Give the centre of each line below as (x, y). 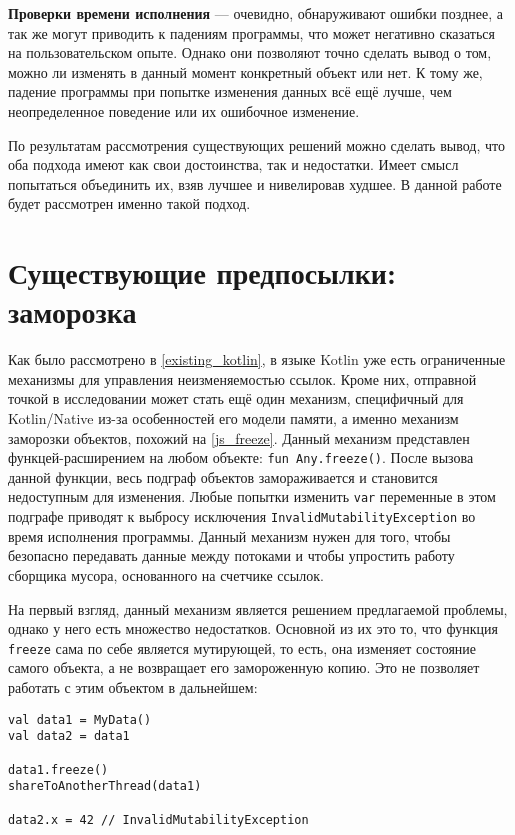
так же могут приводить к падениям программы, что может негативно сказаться (252, 32)
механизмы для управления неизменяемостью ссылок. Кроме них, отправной (242, 378)
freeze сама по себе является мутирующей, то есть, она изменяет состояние (242, 647)
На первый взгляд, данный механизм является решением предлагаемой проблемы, (258, 608)
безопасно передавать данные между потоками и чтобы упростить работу (231, 555)
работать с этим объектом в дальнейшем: (133, 687)
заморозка (72, 311)
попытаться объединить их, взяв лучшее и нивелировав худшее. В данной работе (255, 183)
